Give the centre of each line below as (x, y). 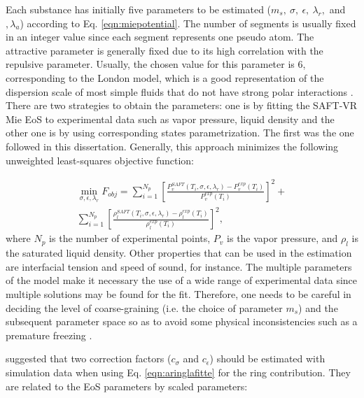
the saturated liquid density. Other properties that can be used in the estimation (179, 253)
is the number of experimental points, (130, 238)
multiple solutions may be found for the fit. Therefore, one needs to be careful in (178, 293)
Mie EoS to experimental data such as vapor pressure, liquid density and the (170, 119)
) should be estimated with (267, 358)
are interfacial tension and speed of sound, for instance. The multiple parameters (179, 266)
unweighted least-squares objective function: (100, 160)
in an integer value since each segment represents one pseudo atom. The (160, 37)
